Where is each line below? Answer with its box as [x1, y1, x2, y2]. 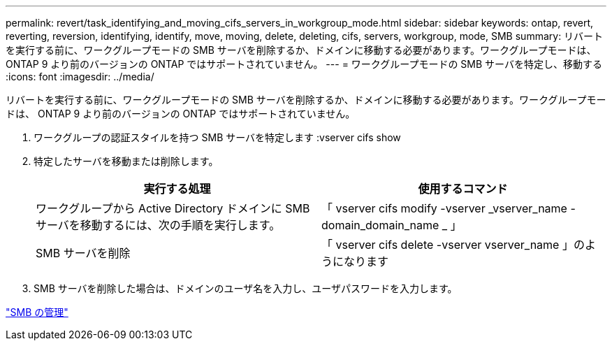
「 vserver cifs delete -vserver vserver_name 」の [321, 238, 585, 252]
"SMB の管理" [6, 306, 68, 318]
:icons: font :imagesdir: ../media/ [6, 71, 154, 82]
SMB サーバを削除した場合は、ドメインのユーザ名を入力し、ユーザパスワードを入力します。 [34, 282, 458, 294]
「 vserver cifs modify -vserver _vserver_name [321, 201, 567, 215]
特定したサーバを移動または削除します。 [34, 155, 219, 167]
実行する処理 [143, 182, 211, 196]
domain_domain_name [321, 218, 439, 232]
